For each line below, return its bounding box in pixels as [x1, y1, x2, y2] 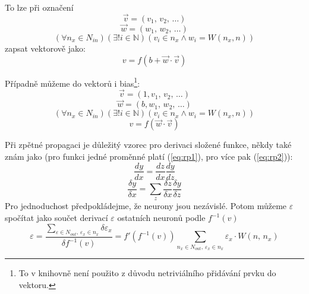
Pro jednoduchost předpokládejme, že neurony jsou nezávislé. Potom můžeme [5, 200, 287, 212]
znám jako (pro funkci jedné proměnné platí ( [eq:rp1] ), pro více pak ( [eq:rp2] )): [5, 150, 293, 162]
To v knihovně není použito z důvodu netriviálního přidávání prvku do [18, 267, 276, 279]
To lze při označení [5, 1, 74, 13]
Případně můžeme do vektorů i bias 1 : [5, 75, 140, 89]
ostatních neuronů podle [117, 211, 206, 224]
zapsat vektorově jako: [5, 42, 86, 55]
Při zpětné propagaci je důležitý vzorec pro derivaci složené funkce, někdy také [5, 138, 292, 151]
